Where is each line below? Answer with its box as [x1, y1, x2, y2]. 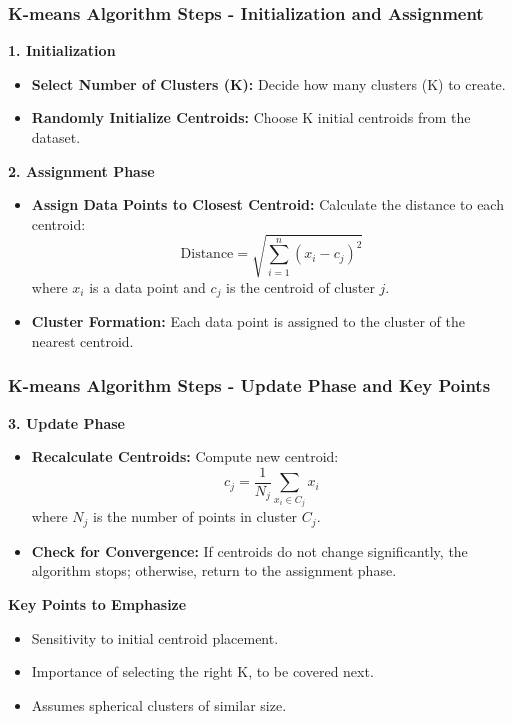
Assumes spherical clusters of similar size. [31, 694, 287, 715]
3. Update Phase [8, 412, 125, 433]
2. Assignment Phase [8, 160, 155, 181]
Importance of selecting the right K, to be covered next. [31, 661, 374, 682]
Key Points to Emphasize [8, 594, 187, 615]
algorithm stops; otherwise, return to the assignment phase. [31, 560, 397, 581]
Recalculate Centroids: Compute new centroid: [31, 446, 339, 467]
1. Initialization [8, 40, 116, 61]
